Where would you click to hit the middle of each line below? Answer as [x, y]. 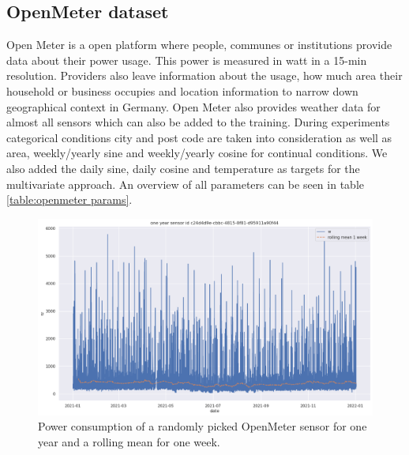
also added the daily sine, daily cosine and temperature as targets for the [183, 168]
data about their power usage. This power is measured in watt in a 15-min [187, 60]
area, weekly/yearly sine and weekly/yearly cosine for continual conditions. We [197, 153]
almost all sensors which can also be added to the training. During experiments [198, 122]
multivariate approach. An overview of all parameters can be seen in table [185, 184]
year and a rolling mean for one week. [129, 441]
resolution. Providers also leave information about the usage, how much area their [204, 75]
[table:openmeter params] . [69, 199]
